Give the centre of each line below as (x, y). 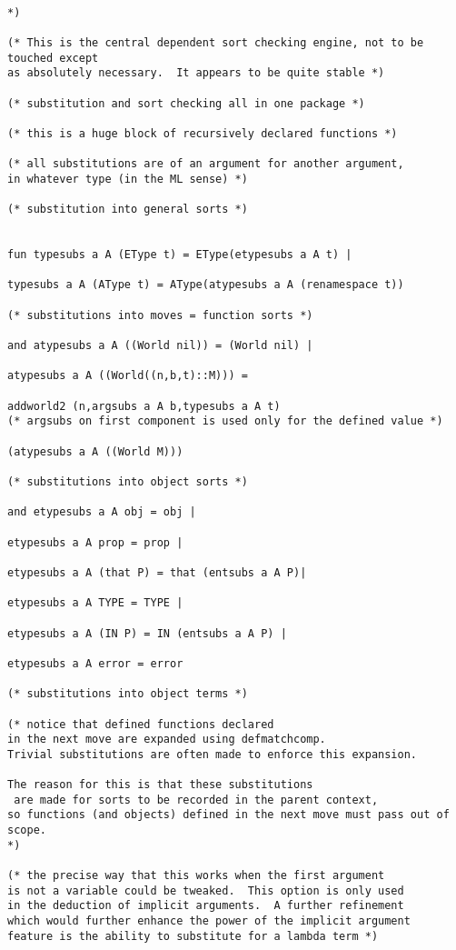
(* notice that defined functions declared (141, 724)
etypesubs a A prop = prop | (95, 542)
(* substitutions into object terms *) (128, 694)
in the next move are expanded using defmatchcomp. (167, 740)
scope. (27, 830)
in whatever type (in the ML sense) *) (128, 179)
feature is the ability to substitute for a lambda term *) (193, 936)
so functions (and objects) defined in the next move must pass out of (228, 815)
